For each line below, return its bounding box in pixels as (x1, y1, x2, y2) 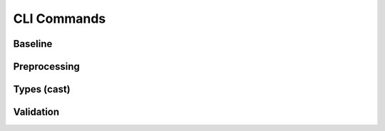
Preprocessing (13, 61, 80, 73)
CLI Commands (13, 11, 106, 26)
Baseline (13, 38, 53, 50)
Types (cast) (13, 83, 71, 95)
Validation (13, 106, 60, 118)
